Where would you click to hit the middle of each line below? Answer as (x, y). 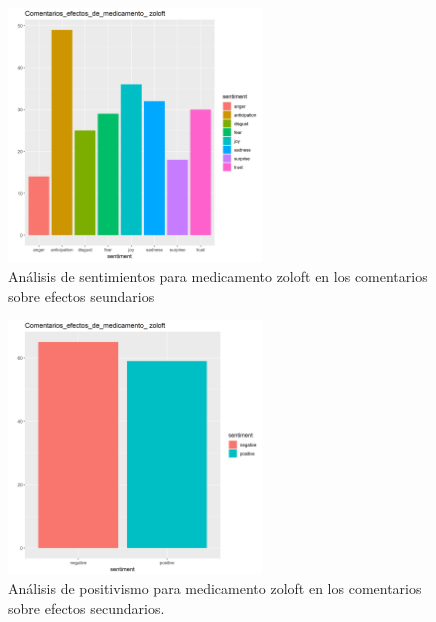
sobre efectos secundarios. (86, 607)
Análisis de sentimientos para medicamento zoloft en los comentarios (218, 275)
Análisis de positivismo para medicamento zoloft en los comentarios (215, 588)
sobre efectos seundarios (81, 295)
